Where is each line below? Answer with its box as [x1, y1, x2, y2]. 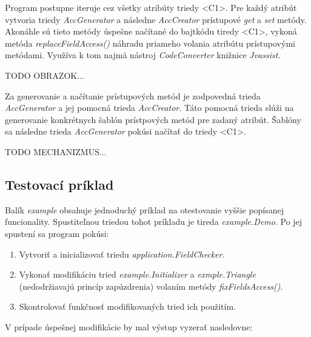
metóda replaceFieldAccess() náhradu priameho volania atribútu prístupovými [5, 36, 295, 49]
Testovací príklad [5, 175, 114, 193]
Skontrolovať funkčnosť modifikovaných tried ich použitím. [19, 300, 236, 313]
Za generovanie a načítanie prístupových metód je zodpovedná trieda [5, 89, 261, 102]
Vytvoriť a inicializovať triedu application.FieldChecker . [19, 247, 225, 260]
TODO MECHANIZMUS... [5, 145, 107, 158]
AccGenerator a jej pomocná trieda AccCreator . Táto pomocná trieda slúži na [5, 101, 294, 114]
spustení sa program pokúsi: [5, 227, 109, 239]
